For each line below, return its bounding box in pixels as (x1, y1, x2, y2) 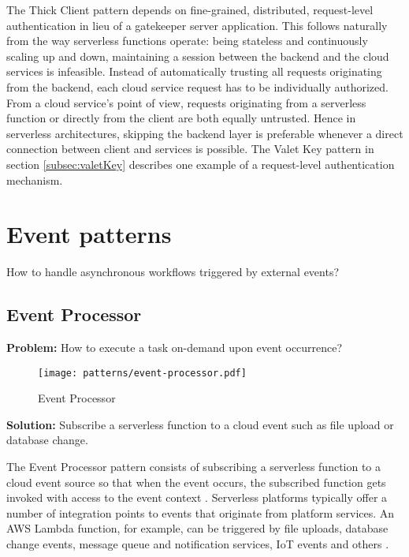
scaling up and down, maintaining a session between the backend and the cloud (6, 47, 389, 64)
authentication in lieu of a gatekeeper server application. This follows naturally (6, 17, 388, 33)
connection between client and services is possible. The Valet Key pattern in (6, 140, 374, 157)
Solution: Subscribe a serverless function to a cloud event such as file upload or (6, 416, 394, 432)
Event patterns (6, 218, 172, 250)
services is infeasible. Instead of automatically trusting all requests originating (6, 63, 382, 80)
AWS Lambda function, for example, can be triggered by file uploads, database (6, 520, 389, 536)
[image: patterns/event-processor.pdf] (38, 367, 247, 379)
